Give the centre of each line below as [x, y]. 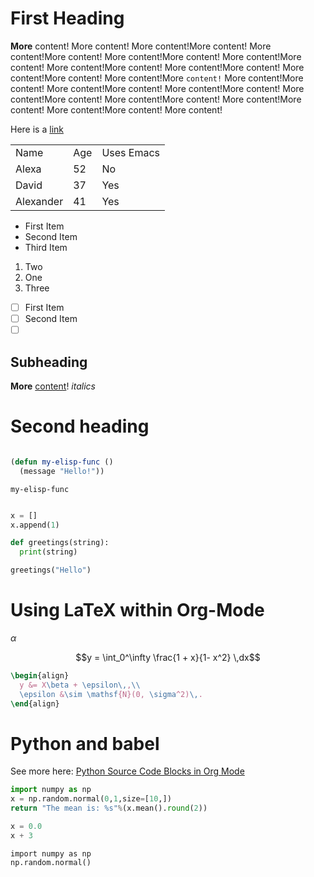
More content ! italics [53, 386]
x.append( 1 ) [35, 525]
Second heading [80, 426]
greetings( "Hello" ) [51, 570]
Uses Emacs [131, 152]
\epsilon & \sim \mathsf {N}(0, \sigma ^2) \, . [111, 694]
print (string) [48, 552]
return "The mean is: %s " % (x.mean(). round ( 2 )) [109, 808]
